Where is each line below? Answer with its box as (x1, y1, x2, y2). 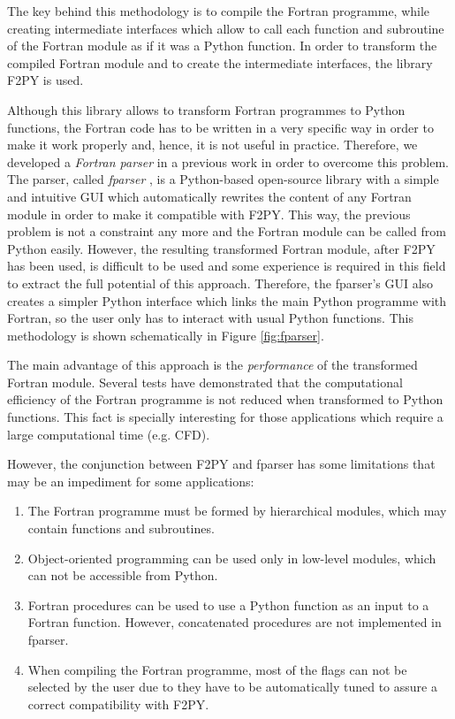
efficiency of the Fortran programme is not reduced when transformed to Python (7, 390, 444, 409)
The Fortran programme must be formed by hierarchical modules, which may (27, 501, 447, 520)
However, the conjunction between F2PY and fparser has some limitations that (7, 455, 436, 473)
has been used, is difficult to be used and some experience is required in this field (7, 256, 446, 275)
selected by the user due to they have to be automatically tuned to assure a (27, 677, 437, 696)
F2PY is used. (7, 71, 84, 89)
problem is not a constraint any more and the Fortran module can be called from (7, 222, 446, 241)
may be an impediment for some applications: (7, 471, 254, 490)
